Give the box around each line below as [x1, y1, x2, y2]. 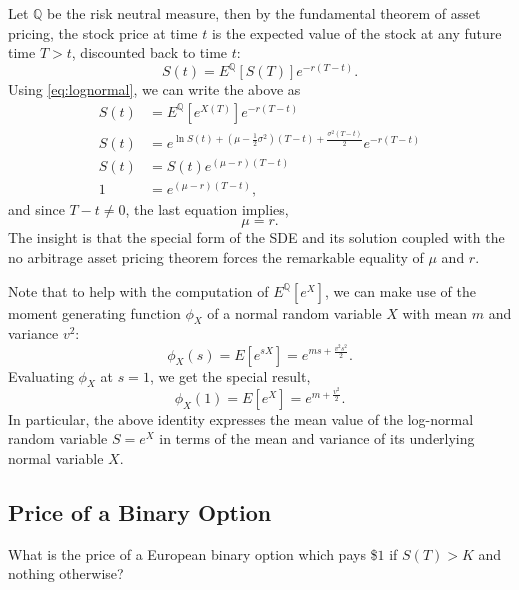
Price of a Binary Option [8, 496, 272, 527]
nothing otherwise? [8, 563, 124, 584]
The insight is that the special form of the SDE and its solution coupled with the [8, 227, 505, 248]
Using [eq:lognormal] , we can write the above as [8, 79, 301, 100]
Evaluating [8, 365, 74, 386]
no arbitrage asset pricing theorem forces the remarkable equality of [8, 247, 424, 268]
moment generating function [8, 302, 181, 323]
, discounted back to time [71, 42, 228, 63]
